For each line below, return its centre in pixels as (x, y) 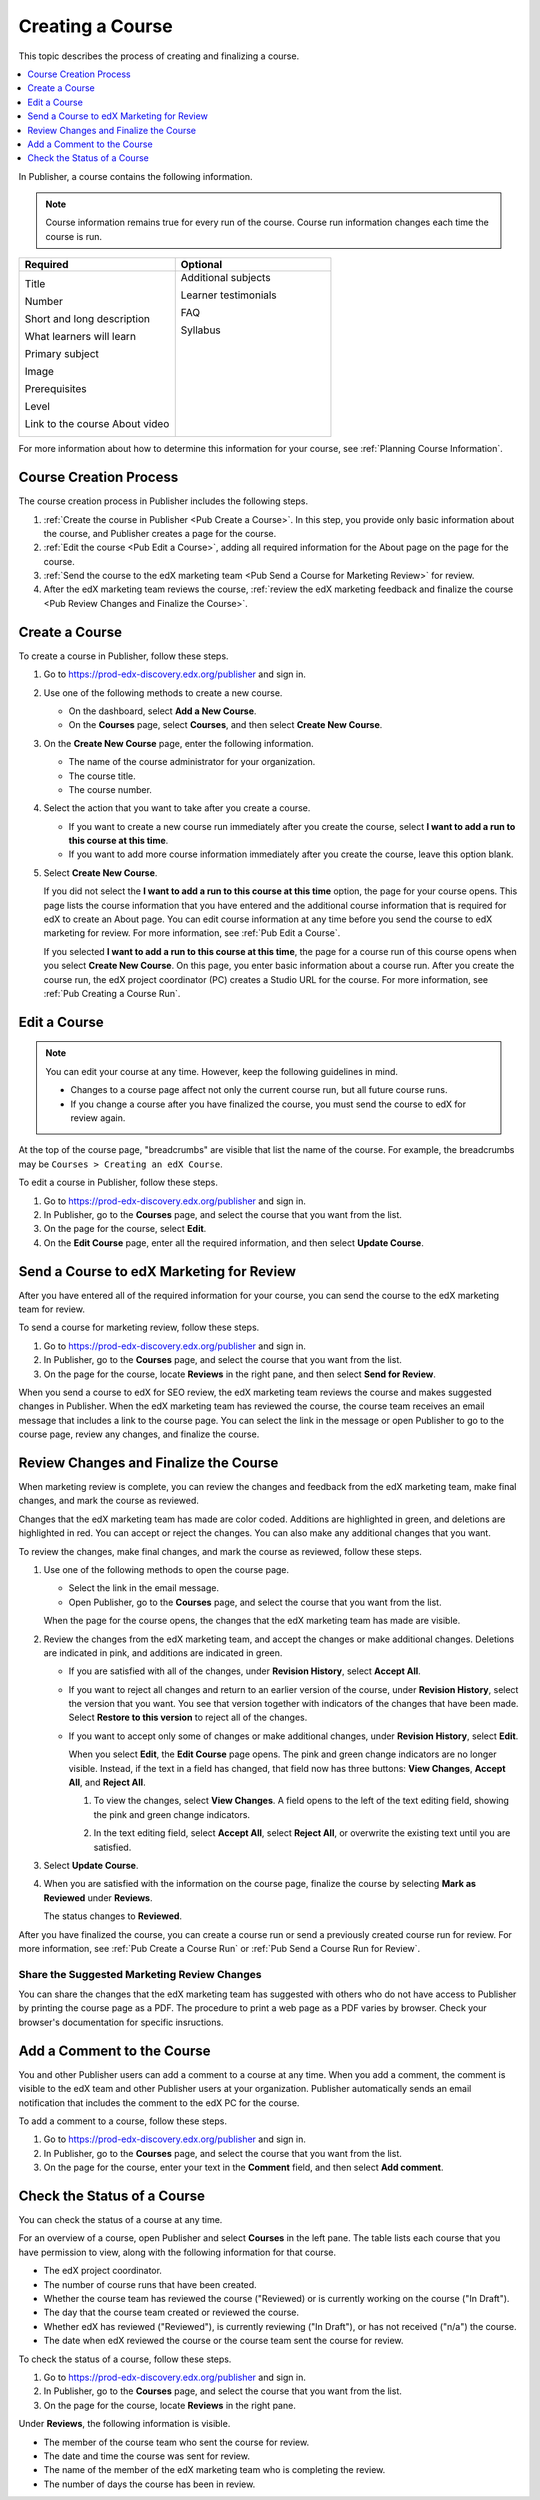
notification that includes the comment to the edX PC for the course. (159, 2102)
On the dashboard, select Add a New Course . (162, 711)
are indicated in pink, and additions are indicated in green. (163, 1652)
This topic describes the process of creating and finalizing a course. (159, 56)
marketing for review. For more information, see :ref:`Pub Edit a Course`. (192, 933)
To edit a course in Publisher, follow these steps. (118, 1182)
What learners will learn (80, 337)
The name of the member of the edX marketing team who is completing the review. (214, 2470)
